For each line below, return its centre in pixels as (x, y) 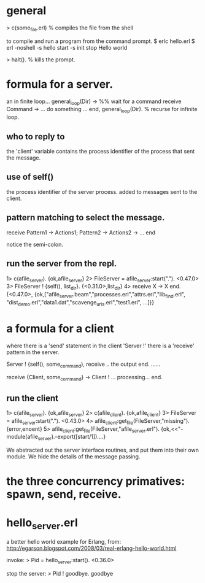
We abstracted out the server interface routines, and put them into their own (103, 450)
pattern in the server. (33, 352)
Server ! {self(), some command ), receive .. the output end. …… (83, 365)
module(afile (22, 437)
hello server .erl (42, 523)
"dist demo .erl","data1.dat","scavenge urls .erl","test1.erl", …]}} (80, 303)
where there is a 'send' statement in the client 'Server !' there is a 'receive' (100, 346)
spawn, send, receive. (64, 494)
